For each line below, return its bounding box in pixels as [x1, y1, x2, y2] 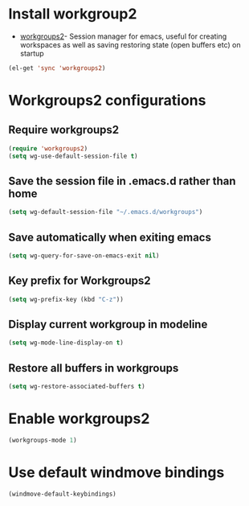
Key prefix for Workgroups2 [8, 274, 151, 288]
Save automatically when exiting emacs [8, 230, 211, 244]
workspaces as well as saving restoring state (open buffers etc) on [19, 39, 241, 49]
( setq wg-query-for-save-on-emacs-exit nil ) [8, 252, 160, 260]
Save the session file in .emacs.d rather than [8, 174, 236, 187]
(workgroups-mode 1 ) [8, 436, 78, 444]
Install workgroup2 [8, 5, 137, 23]
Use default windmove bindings [8, 463, 225, 481]
